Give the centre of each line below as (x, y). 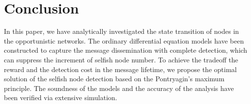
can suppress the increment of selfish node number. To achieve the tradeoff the (121, 59)
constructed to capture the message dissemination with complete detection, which (126, 50)
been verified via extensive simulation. (61, 97)
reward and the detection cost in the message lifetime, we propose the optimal (120, 69)
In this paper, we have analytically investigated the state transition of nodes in (122, 31)
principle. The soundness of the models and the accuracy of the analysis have (119, 88)
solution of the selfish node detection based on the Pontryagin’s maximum (114, 79)
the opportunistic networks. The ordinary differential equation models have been (124, 40)
